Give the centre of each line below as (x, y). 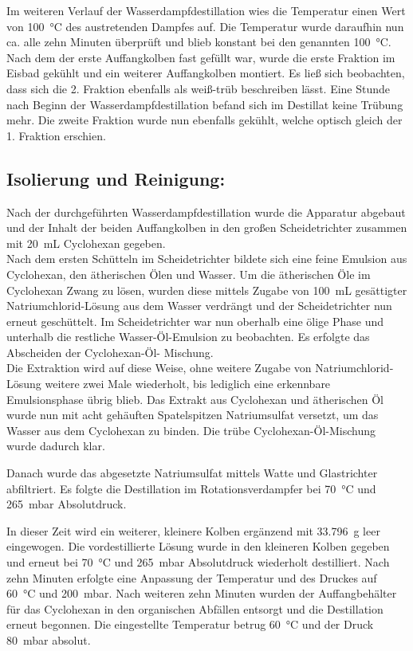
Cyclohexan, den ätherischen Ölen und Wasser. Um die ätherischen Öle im (189, 274)
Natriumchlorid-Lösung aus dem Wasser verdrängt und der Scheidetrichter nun (199, 306)
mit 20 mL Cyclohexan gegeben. (86, 243)
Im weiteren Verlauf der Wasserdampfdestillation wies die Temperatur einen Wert (206, 10)
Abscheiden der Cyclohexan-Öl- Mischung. (110, 352)
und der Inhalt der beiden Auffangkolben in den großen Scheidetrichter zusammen (207, 227)
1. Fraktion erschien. (56, 135)
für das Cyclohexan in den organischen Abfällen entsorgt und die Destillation (195, 608)
